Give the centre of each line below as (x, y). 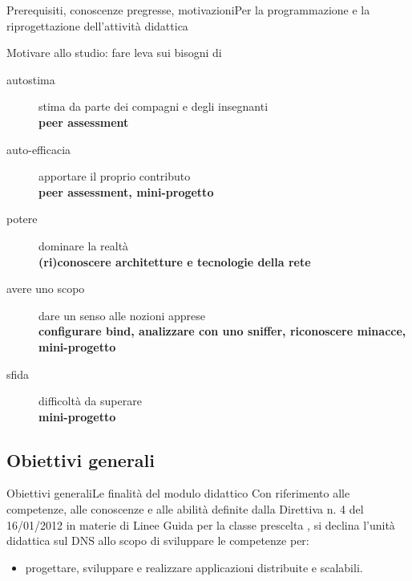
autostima (31, 79)
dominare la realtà (84, 245)
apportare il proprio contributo (115, 176)
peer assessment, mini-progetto (126, 191)
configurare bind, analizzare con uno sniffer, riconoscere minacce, (222, 331)
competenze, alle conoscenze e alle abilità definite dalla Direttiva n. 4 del (185, 509)
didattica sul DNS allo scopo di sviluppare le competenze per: (158, 540)
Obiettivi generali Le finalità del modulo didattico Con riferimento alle (178, 493)
